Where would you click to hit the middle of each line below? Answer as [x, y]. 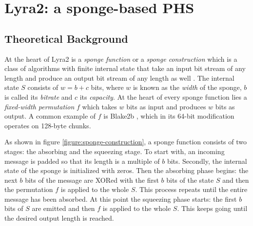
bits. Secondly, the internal [207, 161]
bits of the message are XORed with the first [92, 180]
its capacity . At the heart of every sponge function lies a [163, 96]
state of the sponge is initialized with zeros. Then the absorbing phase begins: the [126, 170]
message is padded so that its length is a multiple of [82, 161]
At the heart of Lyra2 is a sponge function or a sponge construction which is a [121, 59]
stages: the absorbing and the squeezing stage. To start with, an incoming [115, 151]
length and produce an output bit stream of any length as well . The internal [119, 78]
